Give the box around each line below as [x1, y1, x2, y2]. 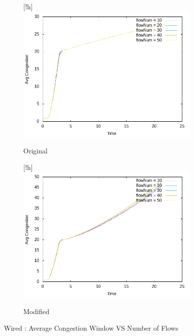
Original [23, 146, 48, 156]
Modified [23, 306, 49, 316]
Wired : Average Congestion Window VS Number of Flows [4, 322, 178, 333]
